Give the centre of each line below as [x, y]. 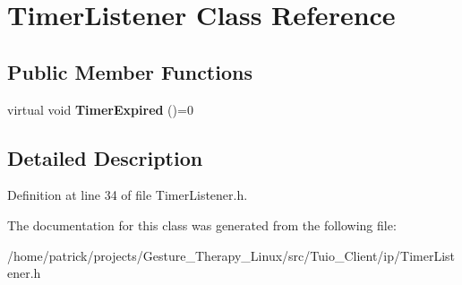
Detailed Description [105, 157]
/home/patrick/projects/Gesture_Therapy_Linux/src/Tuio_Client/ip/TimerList [231, 255]
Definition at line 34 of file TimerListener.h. [128, 195]
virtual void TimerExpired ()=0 [100, 109]
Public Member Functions [130, 71]
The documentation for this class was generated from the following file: [202, 225]
